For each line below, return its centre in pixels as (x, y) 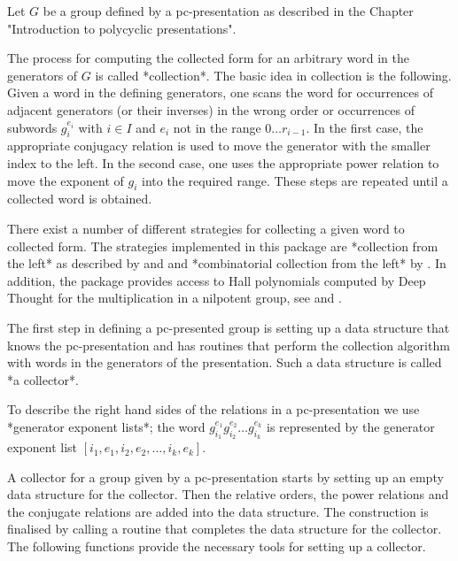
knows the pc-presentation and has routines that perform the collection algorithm (229, 345)
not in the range (217, 127)
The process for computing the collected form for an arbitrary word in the (208, 58)
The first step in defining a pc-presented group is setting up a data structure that (229, 327)
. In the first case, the (365, 127)
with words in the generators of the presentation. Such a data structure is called (225, 362)
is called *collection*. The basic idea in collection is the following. (273, 75)
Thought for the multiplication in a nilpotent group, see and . (175, 298)
